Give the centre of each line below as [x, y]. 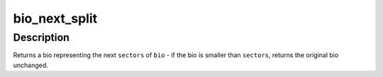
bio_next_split [55, 18]
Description [41, 37]
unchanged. [31, 65]
